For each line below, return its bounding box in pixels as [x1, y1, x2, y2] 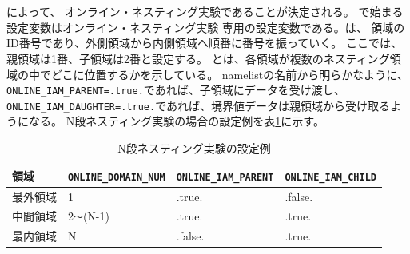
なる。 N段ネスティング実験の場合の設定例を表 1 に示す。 [28, 113, 324, 129]
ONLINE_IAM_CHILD [285, 171, 376, 183]
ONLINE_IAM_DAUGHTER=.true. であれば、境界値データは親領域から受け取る [6, 97, 390, 113]
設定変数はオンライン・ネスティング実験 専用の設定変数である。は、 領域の [6, 18, 405, 35]
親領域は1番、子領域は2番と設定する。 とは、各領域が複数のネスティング [6, 50, 390, 66]
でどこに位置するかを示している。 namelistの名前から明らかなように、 [39, 65, 408, 82]
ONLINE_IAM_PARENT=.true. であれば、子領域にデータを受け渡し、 [6, 81, 345, 98]
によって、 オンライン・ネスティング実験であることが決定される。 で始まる [6, 3, 404, 20]
